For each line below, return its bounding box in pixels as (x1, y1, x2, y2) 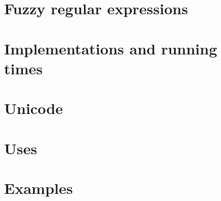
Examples (4, 177, 73, 198)
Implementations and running (4, 38, 217, 59)
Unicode (4, 98, 63, 119)
